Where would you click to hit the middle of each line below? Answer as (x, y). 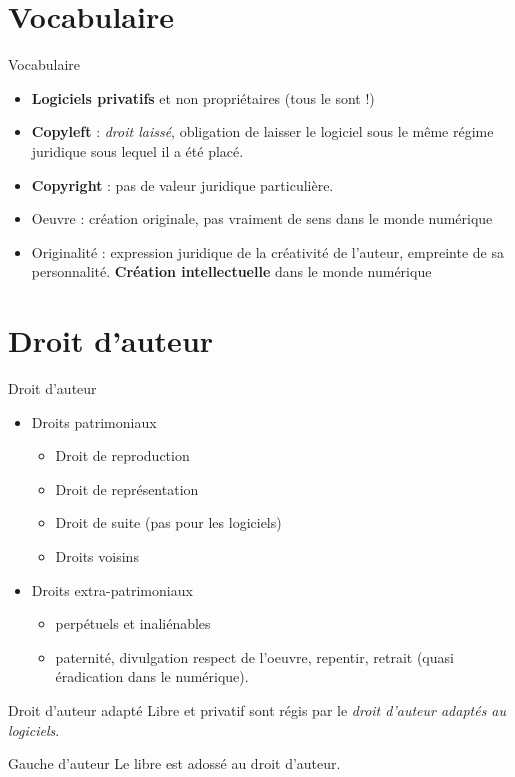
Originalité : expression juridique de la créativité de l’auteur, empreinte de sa (268, 251)
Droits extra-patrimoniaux (112, 589)
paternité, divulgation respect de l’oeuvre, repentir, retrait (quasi (254, 656)
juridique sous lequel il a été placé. (137, 150)
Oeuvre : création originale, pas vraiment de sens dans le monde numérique (262, 218)
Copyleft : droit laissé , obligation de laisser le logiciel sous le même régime (262, 131)
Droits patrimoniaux (94, 421)
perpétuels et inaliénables (133, 623)
